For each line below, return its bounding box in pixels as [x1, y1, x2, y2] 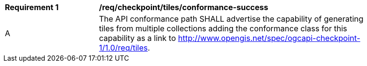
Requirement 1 [5, 2, 59, 12]
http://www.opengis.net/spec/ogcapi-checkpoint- [178, 33, 361, 43]
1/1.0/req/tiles [99, 43, 148, 53]
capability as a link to [99, 33, 176, 43]
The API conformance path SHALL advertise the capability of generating [99, 14, 364, 24]
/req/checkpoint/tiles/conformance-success [99, 2, 268, 12]
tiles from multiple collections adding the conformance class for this [99, 24, 347, 33]
